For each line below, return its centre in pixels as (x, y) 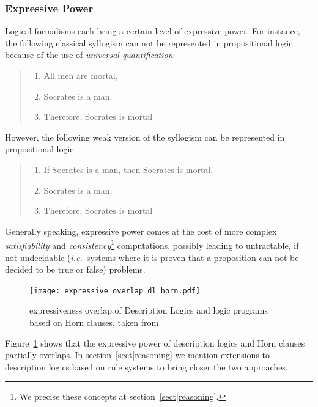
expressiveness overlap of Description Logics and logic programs (149, 310)
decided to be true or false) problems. (75, 269)
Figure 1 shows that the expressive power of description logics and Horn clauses (155, 343)
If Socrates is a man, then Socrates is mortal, (128, 169)
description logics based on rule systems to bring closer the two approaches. (146, 366)
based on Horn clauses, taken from (94, 322)
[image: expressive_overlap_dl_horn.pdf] (115, 291)
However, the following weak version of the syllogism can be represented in (145, 137)
